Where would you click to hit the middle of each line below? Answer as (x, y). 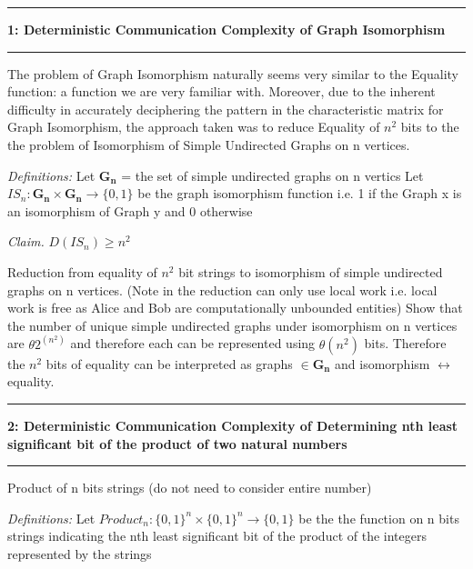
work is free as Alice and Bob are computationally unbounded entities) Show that (235, 308)
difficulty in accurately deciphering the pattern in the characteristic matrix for (226, 109)
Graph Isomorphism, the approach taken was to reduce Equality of (194, 127)
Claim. (26, 241)
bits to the (430, 127)
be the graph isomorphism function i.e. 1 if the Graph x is (300, 193)
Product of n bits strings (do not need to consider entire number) (190, 488)
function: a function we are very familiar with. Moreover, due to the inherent (221, 91)
